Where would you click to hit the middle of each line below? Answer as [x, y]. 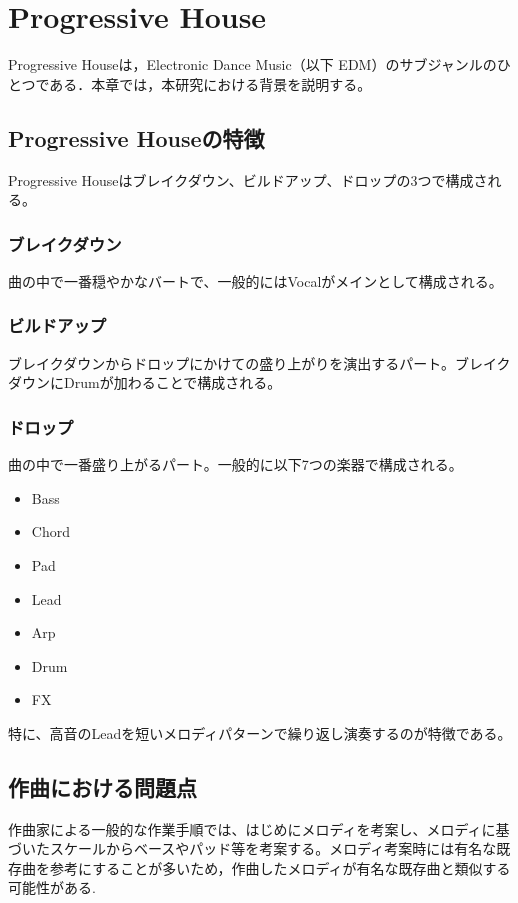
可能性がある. [52, 887]
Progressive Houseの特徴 [136, 137]
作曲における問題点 [102, 786]
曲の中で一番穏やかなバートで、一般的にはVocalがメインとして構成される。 [255, 280]
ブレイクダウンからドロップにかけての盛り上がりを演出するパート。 [231, 362]
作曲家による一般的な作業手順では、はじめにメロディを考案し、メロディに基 [259, 828]
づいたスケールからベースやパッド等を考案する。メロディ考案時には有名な [252, 848]
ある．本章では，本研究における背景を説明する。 [210, 83]
